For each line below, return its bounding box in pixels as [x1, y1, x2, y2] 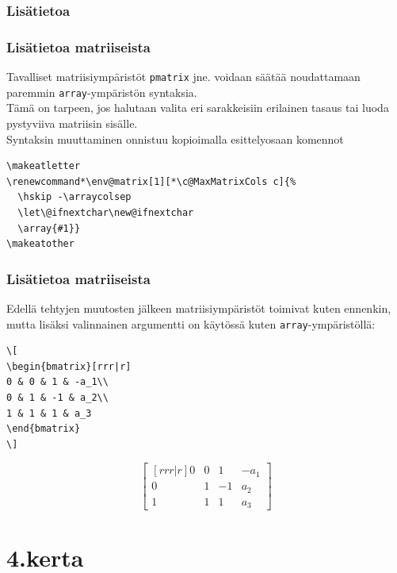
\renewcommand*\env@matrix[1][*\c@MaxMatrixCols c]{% [6, 175, 296, 187]
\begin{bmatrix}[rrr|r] [6, 360, 132, 372]
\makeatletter [6, 160, 81, 172]
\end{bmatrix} [6, 423, 81, 435]
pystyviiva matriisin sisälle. [6, 114, 138, 131]
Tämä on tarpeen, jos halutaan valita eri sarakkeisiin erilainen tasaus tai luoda [6, 99, 389, 116]
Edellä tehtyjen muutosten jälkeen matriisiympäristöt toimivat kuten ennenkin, [6, 299, 391, 316]
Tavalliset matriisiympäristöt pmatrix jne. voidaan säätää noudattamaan [6, 68, 361, 85]
